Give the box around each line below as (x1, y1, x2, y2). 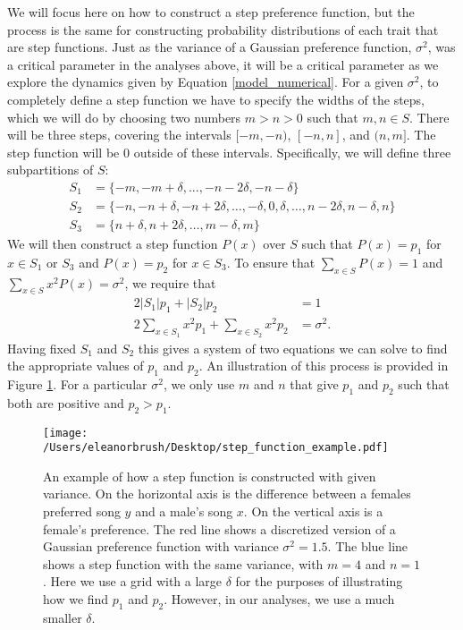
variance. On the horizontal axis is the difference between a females (43, 484, 411, 503)
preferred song (43, 502, 121, 521)
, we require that (124, 273, 216, 292)
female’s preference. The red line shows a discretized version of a (43, 519, 396, 538)
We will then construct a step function (7, 234, 218, 253)
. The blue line (327, 537, 408, 556)
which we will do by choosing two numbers (7, 107, 241, 126)
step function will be (7, 142, 120, 161)
